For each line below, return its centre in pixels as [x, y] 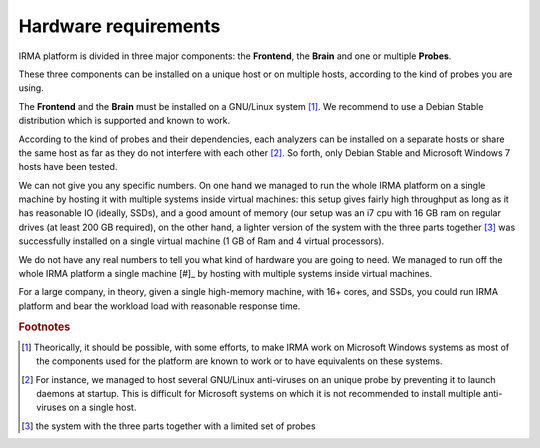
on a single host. [102, 407]
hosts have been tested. [68, 167]
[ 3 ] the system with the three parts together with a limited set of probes [168, 426]
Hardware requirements [119, 26]
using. [31, 88]
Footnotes [44, 327]
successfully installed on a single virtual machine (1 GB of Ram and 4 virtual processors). [201, 241]
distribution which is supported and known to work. [124, 121]
